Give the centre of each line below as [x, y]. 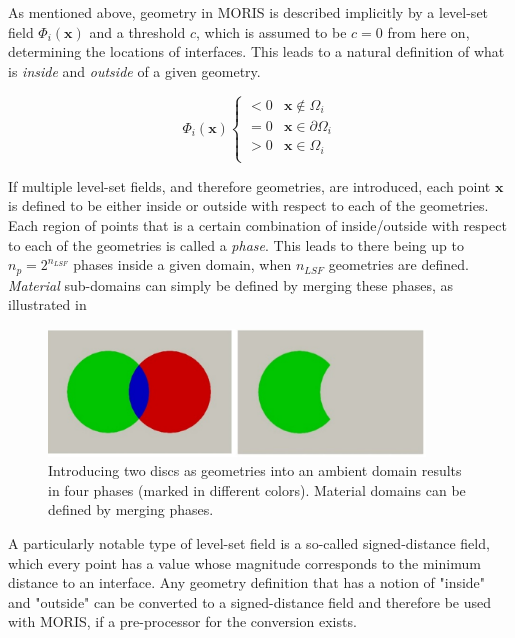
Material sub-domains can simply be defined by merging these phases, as [231, 284]
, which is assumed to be [271, 31]
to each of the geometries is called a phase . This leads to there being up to [236, 244]
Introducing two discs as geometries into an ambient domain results [255, 470]
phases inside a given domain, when [182, 264]
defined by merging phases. [131, 509]
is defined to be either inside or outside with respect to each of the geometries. [248, 205]
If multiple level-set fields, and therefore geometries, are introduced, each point [249, 185]
